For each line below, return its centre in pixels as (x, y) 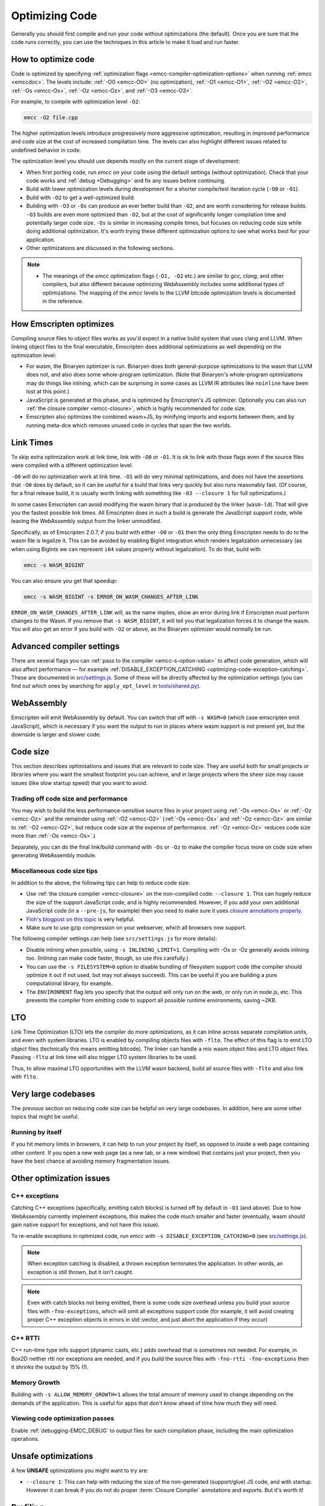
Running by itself (37, 1133)
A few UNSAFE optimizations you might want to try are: (80, 1470)
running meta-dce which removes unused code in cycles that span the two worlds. (129, 425)
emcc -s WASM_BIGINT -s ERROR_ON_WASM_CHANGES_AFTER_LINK (111, 597)
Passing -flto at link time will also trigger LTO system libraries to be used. (104, 1057)
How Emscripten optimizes (63, 324)
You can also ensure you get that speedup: (64, 581)
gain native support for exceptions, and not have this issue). (85, 1225)
